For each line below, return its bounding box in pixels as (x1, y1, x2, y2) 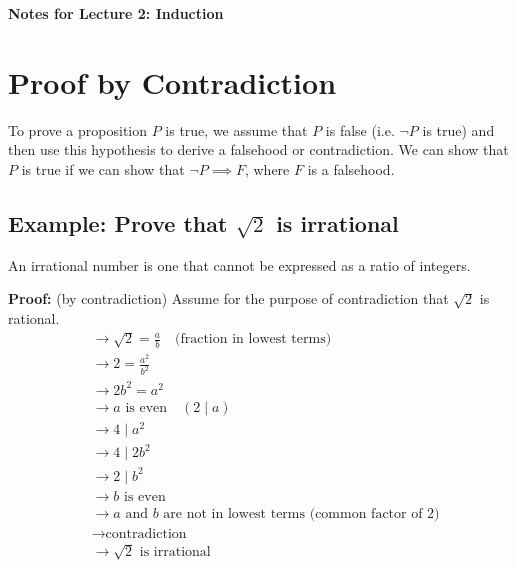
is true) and (422, 119, 495, 140)
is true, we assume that (165, 119, 308, 140)
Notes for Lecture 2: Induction (8, 3, 224, 23)
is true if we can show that (21, 158, 185, 179)
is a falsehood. (307, 158, 395, 179)
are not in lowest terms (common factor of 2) (163, 506, 440, 521)
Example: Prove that (8, 207, 228, 238)
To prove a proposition (8, 119, 148, 140)
